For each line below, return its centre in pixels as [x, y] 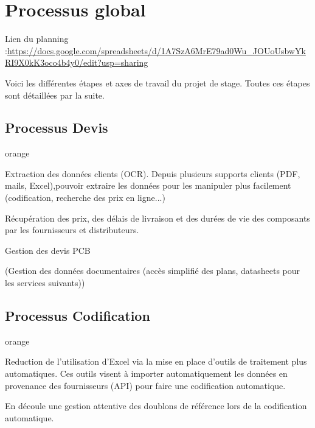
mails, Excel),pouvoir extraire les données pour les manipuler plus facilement [148, 185]
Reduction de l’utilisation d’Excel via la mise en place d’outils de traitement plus [156, 361]
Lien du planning [37, 39]
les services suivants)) [45, 283]
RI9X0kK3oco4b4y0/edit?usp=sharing [77, 62]
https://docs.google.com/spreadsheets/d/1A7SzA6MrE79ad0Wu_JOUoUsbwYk [156, 50]
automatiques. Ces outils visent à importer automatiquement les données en [146, 374]
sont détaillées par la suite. [55, 95]
